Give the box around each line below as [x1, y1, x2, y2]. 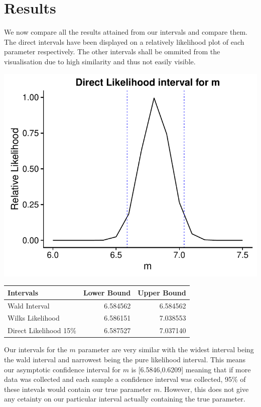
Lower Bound [83, 287, 131, 297]
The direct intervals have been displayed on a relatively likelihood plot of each [4, 36, 244, 47]
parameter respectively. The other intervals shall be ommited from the [4, 46, 220, 57]
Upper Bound [138, 287, 186, 297]
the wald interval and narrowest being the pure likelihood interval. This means [4, 354, 246, 364]
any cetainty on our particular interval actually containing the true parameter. [4, 393, 245, 404]
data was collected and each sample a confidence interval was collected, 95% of [4, 374, 246, 384]
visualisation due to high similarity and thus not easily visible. [4, 56, 196, 66]
